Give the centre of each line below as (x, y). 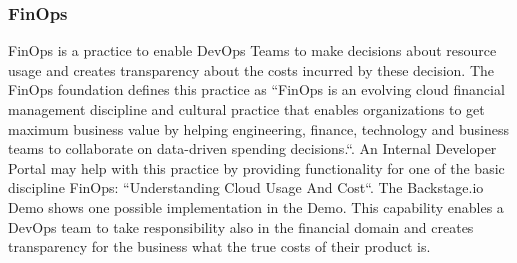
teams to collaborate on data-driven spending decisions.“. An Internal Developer (252, 148)
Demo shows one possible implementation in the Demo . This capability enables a (256, 206)
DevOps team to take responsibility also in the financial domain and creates (241, 226)
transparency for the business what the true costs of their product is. (219, 246)
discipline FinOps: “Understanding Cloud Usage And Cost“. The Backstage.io (246, 187)
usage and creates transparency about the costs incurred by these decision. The (251, 69)
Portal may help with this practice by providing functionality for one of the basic (256, 167)
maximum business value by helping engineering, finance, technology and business (259, 128)
